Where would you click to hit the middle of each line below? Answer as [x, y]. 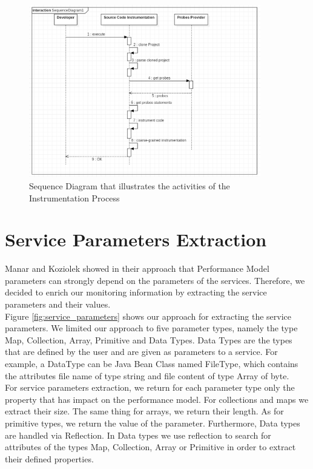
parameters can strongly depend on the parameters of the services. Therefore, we [155, 280]
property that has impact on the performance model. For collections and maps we [157, 399]
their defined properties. [49, 458]
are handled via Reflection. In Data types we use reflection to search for [138, 435]
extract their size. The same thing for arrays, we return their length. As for [144, 411]
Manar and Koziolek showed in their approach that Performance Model [137, 268]
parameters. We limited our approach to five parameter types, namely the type [151, 328]
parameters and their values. [58, 304]
